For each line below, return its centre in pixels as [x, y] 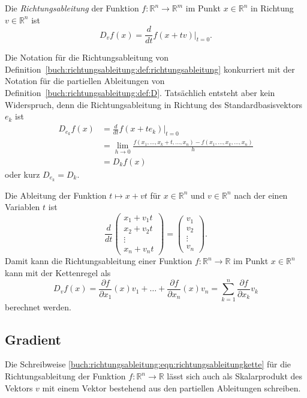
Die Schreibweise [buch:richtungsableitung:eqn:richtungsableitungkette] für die [148, 364]
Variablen [22, 207]
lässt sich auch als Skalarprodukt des [235, 376]
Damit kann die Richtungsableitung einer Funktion [99, 261]
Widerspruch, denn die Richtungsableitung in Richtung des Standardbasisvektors [154, 104]
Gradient [33, 339]
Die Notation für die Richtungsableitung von [87, 57]
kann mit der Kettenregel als [58, 272]
